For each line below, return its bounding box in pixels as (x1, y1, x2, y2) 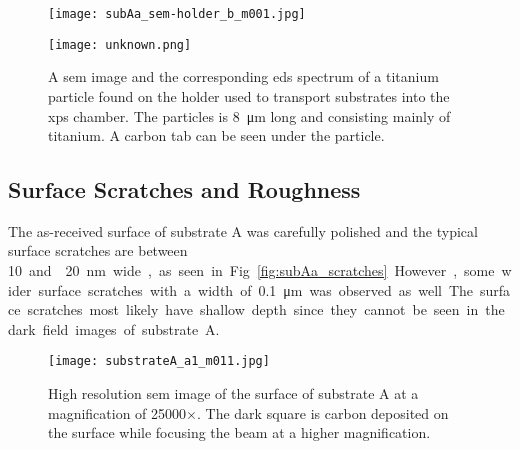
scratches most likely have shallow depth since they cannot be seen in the (27, 299, 505, 320)
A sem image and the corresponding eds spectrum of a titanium (48, 66, 439, 87)
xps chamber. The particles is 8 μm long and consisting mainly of (48, 105, 451, 126)
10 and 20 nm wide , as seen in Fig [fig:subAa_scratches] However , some (8, 260, 495, 281)
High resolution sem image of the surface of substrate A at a (48, 383, 419, 404)
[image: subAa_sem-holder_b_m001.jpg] (48, 7, 306, 21)
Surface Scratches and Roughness (8, 174, 361, 205)
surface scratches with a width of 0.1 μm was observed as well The (38, 279, 474, 300)
